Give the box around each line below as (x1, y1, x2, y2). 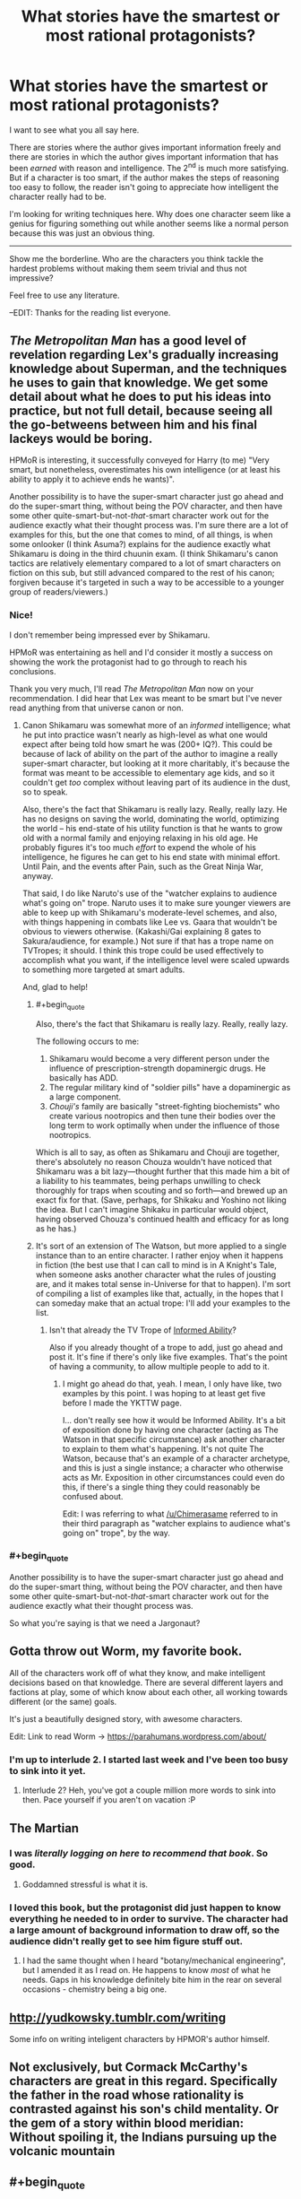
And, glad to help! (21, 981, 88, 992)
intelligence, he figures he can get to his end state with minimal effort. (21, 851, 280, 862)
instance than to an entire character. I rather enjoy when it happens (35, 1249, 284, 1261)
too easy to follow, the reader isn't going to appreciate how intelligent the (9, 181, 279, 192)
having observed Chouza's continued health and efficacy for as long (35, 1213, 289, 1224)
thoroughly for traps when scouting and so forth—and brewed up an (35, 1185, 288, 1195)
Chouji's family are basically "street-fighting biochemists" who (48, 1100, 280, 1111)
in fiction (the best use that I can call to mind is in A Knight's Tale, (35, 1259, 278, 1270)
